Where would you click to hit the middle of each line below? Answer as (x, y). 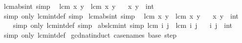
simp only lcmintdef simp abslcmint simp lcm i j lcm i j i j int (122, 25)
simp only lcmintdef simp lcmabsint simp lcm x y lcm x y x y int (121, 15)
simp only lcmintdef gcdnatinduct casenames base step (90, 34)
